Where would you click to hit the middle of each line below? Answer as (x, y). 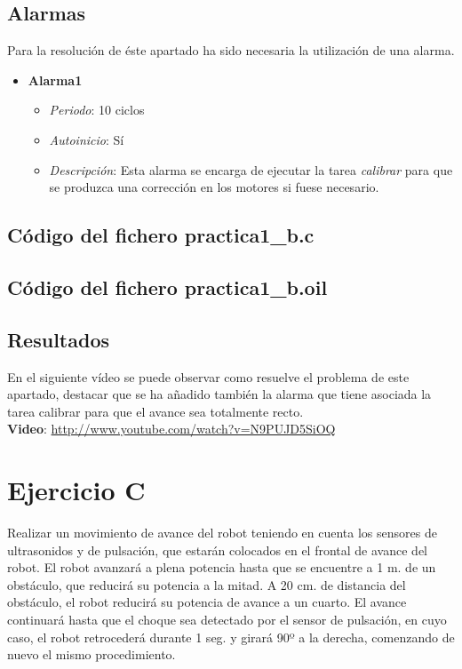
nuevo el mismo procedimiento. (92, 654)
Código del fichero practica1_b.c (161, 235)
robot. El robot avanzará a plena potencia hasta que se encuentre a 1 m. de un (222, 567)
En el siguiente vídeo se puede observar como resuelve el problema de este (208, 376)
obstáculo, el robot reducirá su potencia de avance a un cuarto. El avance (207, 602)
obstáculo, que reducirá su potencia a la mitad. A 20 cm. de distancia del (207, 584)
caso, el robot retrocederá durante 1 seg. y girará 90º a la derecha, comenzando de (231, 637)
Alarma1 (55, 80)
